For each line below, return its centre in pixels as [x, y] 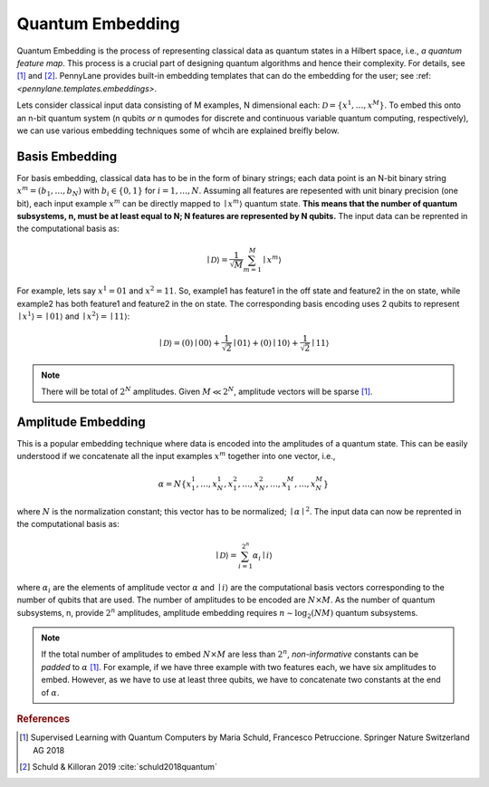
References [43, 719]
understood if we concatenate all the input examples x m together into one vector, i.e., [176, 456]
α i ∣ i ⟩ [263, 557]
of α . [50, 692]
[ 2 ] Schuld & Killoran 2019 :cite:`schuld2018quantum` [118, 767]
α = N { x [175, 484]
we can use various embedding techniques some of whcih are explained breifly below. [178, 130]
